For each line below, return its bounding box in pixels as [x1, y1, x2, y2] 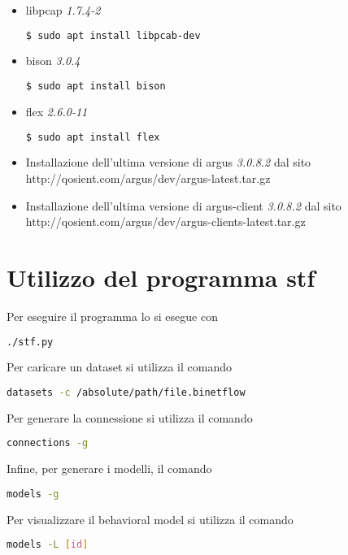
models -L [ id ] [7, 539, 89, 551]
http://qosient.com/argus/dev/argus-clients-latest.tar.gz [25, 213, 306, 230]
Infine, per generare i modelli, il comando [7, 460, 212, 477]
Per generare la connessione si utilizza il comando [7, 409, 253, 426]
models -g [7, 488, 59, 500]
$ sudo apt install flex [25, 131, 160, 143]
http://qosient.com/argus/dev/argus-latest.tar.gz [25, 170, 271, 186]
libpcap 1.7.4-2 [25, 2, 101, 18]
